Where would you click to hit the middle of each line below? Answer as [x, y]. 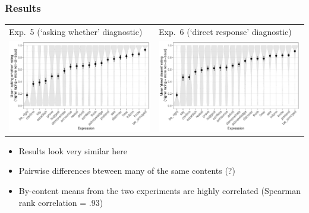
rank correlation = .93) [61, 202]
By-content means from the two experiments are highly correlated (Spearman [160, 191]
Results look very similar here [73, 150]
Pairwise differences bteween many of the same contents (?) [127, 171]
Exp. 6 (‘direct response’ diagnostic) [225, 31]
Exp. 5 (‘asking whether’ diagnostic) [76, 31]
